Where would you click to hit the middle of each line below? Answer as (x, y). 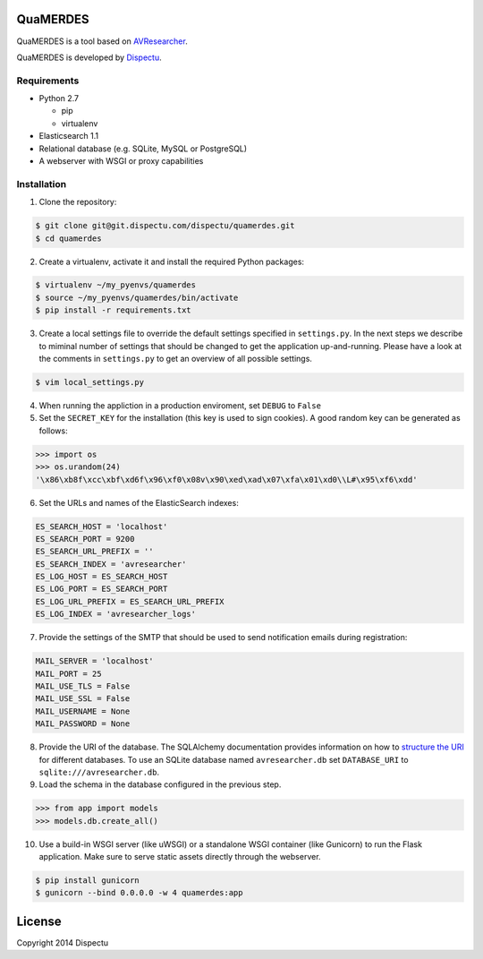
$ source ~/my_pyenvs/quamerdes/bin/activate (137, 297)
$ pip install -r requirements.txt (113, 310)
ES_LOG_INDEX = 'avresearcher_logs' (116, 614)
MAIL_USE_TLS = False (83, 686)
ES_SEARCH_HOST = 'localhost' (102, 527)
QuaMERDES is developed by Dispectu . (89, 57)
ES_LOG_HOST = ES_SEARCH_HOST (102, 577)
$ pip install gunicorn (88, 881)
